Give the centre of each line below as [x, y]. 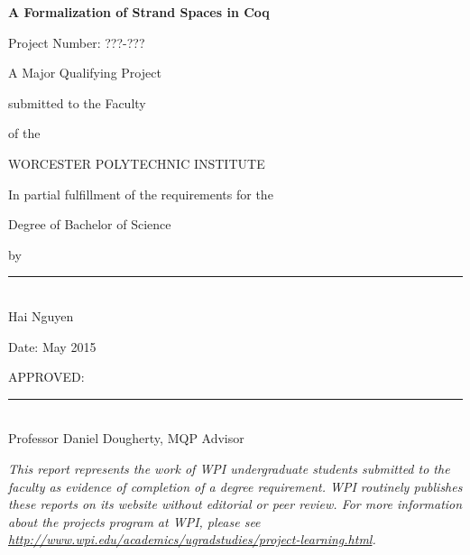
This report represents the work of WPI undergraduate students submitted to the [229, 468]
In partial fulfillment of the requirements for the [141, 194]
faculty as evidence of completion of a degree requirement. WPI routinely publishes [235, 486]
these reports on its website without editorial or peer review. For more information [235, 504]
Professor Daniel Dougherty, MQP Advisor [126, 438]
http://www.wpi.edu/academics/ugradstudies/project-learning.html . [192, 539]
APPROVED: [46, 377]
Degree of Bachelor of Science [90, 224]
